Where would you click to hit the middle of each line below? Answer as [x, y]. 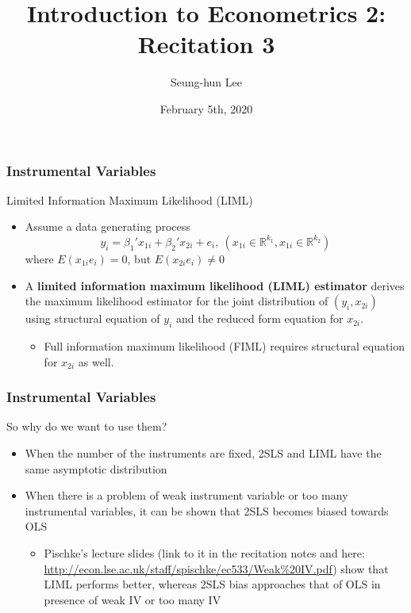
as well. [96, 361]
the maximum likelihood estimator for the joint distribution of [177, 301]
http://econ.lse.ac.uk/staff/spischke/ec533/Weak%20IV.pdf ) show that [216, 568]
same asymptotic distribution [96, 468]
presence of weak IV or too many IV [133, 599]
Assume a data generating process [108, 226]
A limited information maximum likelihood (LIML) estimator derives [215, 285]
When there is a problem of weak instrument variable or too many [186, 495]
